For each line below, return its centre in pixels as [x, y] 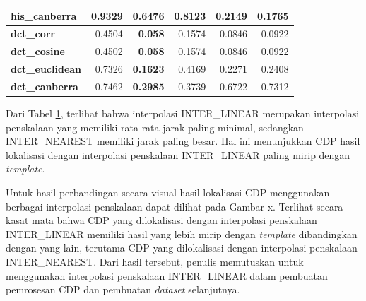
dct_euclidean [46, 69]
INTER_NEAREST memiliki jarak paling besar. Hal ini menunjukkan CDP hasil [183, 141]
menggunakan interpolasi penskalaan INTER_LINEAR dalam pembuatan [167, 275]
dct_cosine [38, 51]
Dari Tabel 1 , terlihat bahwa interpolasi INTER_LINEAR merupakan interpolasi [183, 113]
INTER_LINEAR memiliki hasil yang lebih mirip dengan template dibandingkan [182, 234]
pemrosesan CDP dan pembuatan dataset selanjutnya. [123, 289]
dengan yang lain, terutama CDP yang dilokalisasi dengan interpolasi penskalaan [182, 248]
